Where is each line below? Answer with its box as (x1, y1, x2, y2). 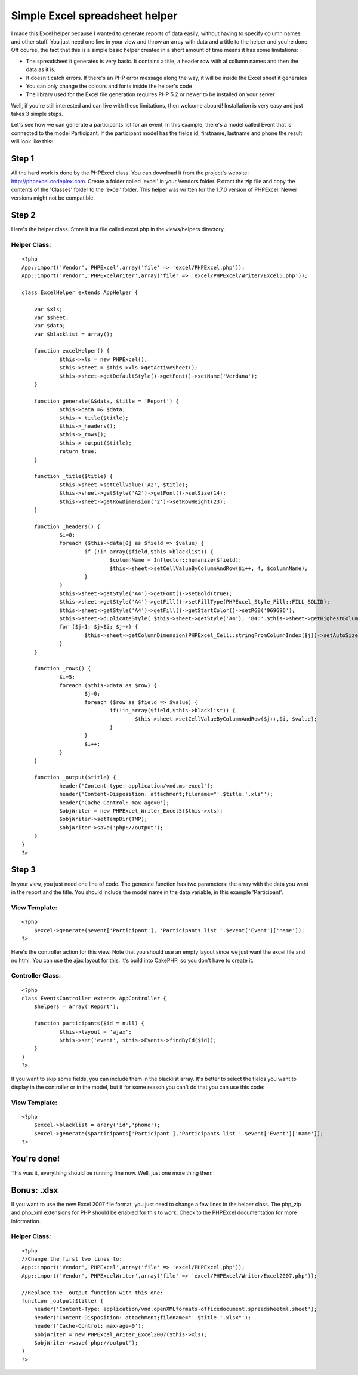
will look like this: (11, 138, 53, 145)
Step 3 (11, 864, 36, 875)
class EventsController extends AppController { (21, 995, 166, 1002)
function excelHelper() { (33, 347, 110, 354)
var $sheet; (33, 314, 69, 321)
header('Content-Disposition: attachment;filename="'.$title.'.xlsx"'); (33, 1314, 252, 1321)
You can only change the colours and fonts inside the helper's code (26, 82, 192, 90)
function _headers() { (33, 523, 101, 530)
